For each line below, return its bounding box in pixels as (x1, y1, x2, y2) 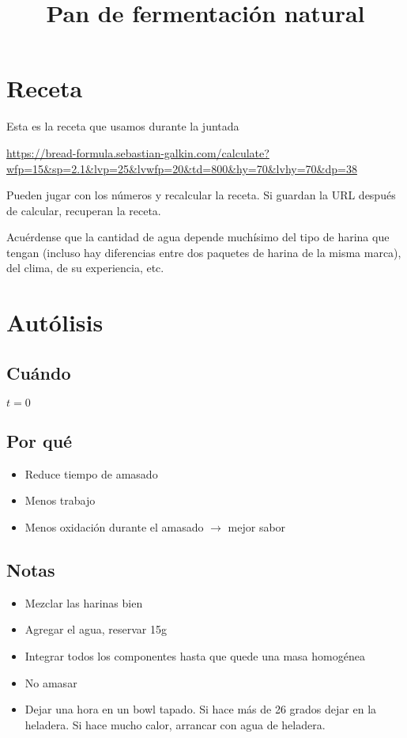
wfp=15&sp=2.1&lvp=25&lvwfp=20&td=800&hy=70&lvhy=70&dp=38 (6, 160, 357, 176)
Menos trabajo (24, 492, 96, 509)
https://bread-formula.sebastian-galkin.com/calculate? (6, 144, 269, 161)
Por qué (6, 429, 73, 453)
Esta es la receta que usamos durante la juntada (6, 118, 239, 134)
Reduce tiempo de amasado (24, 465, 158, 482)
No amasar (24, 674, 77, 691)
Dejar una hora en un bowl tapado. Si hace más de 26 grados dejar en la (24, 701, 377, 717)
